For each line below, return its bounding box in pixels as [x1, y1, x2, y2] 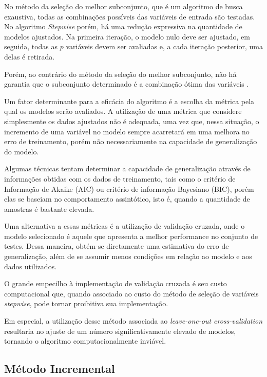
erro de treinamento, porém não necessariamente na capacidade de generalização [4, 136, 257, 147]
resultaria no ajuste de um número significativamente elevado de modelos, [4, 325, 236, 336]
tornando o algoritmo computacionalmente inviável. [4, 335, 166, 346]
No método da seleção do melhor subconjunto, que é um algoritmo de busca [4, 1, 243, 11]
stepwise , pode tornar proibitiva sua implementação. [4, 298, 168, 309]
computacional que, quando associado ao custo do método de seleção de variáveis [4, 288, 259, 299]
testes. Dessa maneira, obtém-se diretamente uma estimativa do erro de [4, 241, 229, 251]
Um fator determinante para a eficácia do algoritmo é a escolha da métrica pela [4, 95, 255, 106]
